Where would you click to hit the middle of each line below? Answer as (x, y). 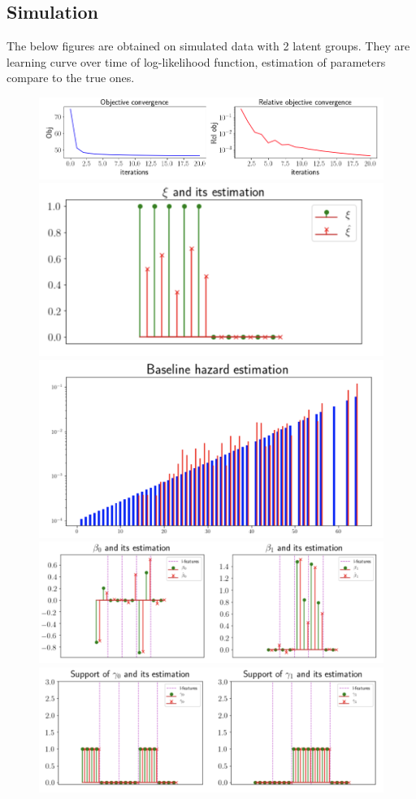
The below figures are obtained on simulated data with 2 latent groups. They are (208, 46)
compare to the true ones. (71, 78)
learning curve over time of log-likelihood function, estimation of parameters (196, 61)
